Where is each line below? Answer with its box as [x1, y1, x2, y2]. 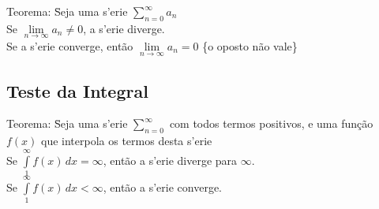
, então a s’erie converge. [103, 178, 222, 195]
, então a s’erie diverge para [103, 151, 238, 168]
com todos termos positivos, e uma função [169, 115, 373, 132]
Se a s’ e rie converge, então [6, 38, 133, 54]
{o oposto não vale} [202, 38, 298, 54]
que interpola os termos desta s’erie [41, 132, 212, 149]
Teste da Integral [6, 78, 148, 103]
